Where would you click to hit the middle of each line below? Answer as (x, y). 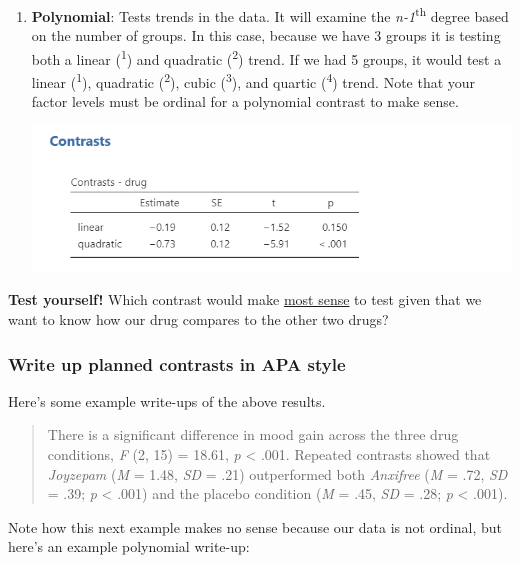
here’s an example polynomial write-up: (129, 546)
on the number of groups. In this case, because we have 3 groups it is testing (266, 35)
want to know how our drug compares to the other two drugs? (198, 319)
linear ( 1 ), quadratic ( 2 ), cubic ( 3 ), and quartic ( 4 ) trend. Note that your (253, 80)
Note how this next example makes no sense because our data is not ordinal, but (255, 526)
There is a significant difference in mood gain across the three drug (253, 434)
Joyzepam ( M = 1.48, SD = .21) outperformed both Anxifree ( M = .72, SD (277, 473)
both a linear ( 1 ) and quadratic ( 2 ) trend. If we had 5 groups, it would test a (266, 57)
